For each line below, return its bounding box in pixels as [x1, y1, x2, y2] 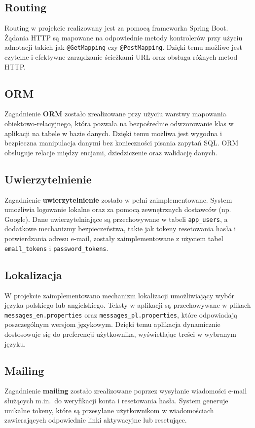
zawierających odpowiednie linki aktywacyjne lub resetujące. [4, 415, 187, 425]
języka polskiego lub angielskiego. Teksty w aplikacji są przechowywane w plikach [4, 300, 251, 310]
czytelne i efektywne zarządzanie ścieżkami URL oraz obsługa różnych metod [4, 52, 238, 62]
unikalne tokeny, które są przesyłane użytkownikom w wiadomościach [4, 405, 214, 415]
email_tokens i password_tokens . [4, 243, 109, 253]
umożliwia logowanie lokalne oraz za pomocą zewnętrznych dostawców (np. [4, 204, 231, 214]
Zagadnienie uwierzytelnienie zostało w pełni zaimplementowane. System [4, 194, 232, 205]
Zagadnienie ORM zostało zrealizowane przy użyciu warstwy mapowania [4, 108, 226, 119]
